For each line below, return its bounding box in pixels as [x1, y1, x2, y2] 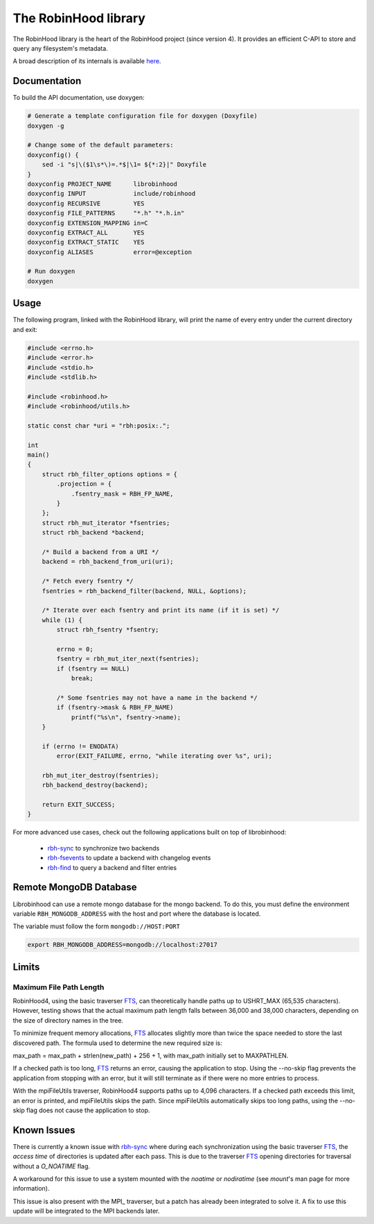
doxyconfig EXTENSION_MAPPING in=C [27, 219, 148, 227]
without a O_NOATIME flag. [12, 1162, 90, 1170]
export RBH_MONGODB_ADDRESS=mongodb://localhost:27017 [27, 941, 217, 949]
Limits [12, 961, 40, 973]
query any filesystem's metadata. [12, 44, 109, 52]
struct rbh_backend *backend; [42, 528, 145, 537]
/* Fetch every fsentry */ [42, 577, 134, 585]
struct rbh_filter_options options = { [42, 470, 178, 478]
